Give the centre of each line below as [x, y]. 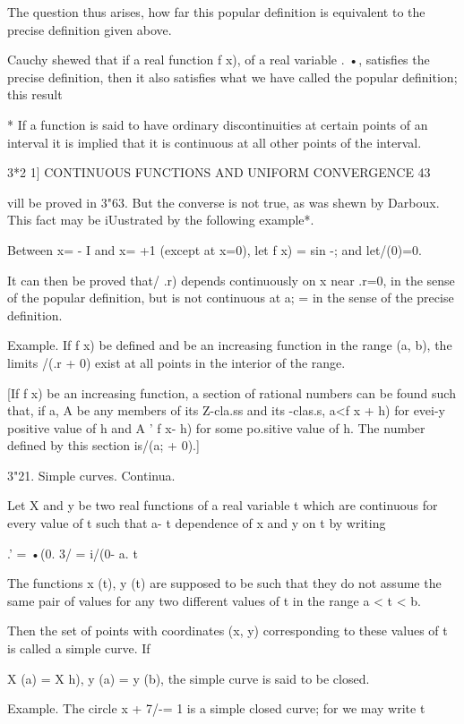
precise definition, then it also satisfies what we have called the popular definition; [232, 77]
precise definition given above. [90, 29]
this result [35, 94]
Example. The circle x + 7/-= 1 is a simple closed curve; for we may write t [216, 708]
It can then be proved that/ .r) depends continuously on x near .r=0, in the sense [231, 280]
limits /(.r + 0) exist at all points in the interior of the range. [176, 362]
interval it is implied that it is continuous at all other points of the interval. [215, 142]
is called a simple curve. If [79, 648]
